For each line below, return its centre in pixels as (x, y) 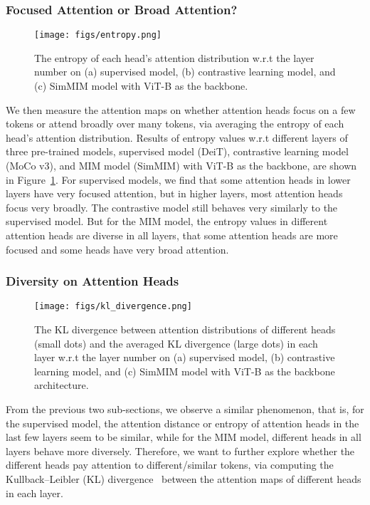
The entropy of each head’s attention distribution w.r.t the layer (174, 57)
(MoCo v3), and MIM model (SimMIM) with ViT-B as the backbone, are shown (181, 166)
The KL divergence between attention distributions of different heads (185, 329)
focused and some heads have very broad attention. (117, 249)
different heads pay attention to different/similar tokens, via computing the (170, 465)
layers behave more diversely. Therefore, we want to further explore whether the (180, 451)
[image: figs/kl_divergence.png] (113, 307)
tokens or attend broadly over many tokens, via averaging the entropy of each (175, 124)
